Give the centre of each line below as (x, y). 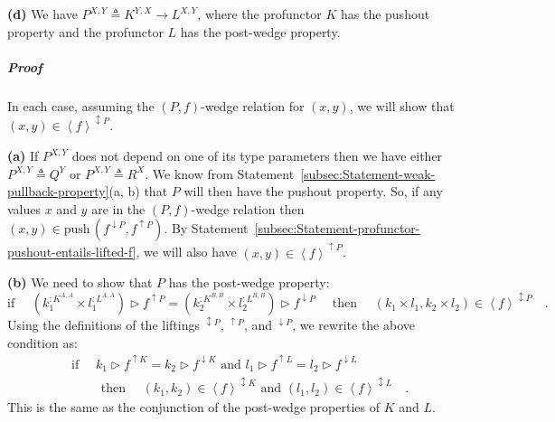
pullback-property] (58, 191)
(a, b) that (138, 191)
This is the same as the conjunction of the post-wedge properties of (193, 407)
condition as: (42, 342)
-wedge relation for (253, 105)
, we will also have (186, 252)
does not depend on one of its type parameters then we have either (257, 156)
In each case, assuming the (81, 105)
